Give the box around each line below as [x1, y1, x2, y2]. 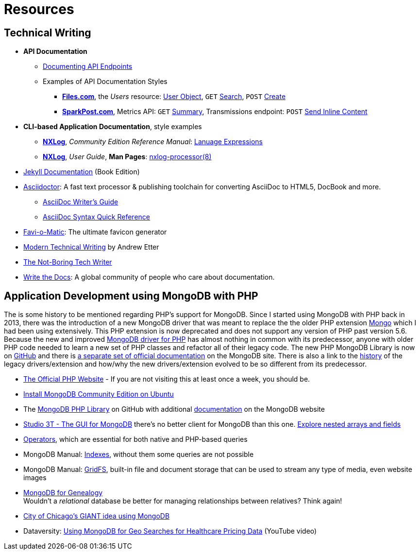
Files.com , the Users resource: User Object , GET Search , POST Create [62, 92, 286, 101]
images [23, 473, 47, 482]
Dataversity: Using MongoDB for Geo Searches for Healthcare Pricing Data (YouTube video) [23, 527, 317, 536]
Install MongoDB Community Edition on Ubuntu [23, 390, 174, 399]
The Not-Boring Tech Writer [23, 258, 112, 267]
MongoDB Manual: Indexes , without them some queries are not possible [23, 450, 254, 459]
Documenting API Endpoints [43, 62, 133, 71]
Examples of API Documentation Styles [43, 77, 168, 86]
